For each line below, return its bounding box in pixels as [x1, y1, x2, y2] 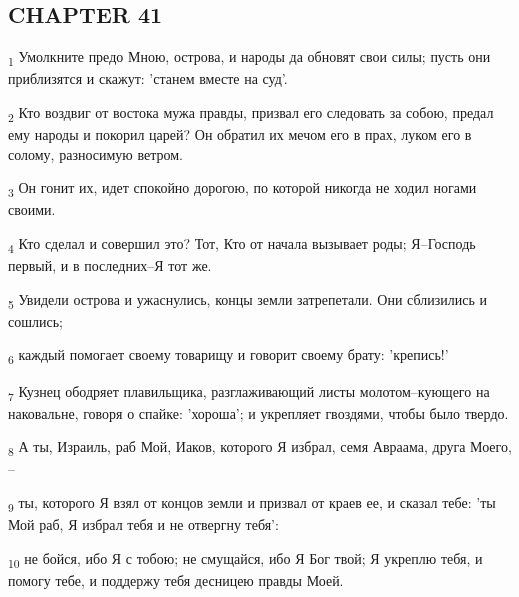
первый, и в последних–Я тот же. [8, 255, 212, 276]
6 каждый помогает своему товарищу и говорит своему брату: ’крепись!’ [8, 344, 449, 368]
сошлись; [8, 310, 63, 331]
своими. [8, 199, 56, 220]
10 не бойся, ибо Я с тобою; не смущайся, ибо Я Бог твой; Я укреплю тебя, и [8, 547, 483, 571]
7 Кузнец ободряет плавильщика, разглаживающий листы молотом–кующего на [8, 380, 490, 404]
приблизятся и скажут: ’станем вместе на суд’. [8, 68, 288, 89]
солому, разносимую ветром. [8, 143, 183, 164]
